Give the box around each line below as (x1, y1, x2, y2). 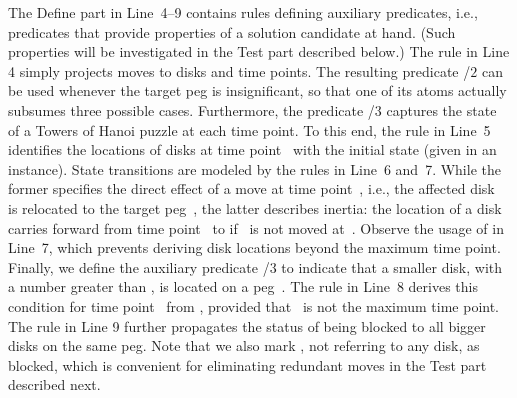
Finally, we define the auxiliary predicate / (8, 256, 270, 277)
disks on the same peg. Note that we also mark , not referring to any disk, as (8, 335, 480, 356)
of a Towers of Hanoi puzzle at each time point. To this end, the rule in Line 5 (8, 119, 491, 140)
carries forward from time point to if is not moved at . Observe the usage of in (8, 217, 504, 238)
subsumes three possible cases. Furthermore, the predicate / (8, 99, 375, 120)
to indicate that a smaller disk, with (281, 256, 502, 277)
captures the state (386, 99, 497, 120)
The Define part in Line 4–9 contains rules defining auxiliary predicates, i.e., (8, 2, 478, 22)
